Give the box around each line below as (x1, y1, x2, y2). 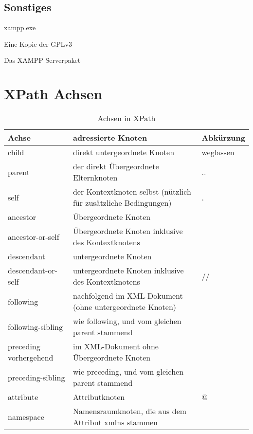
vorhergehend (8, 352, 54, 363)
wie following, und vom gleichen (72, 315, 181, 327)
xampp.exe (4, 22, 36, 33)
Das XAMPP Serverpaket (4, 55, 81, 65)
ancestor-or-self (8, 231, 59, 242)
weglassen (201, 146, 235, 158)
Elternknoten (72, 172, 118, 183)
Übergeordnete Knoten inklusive (72, 225, 183, 237)
